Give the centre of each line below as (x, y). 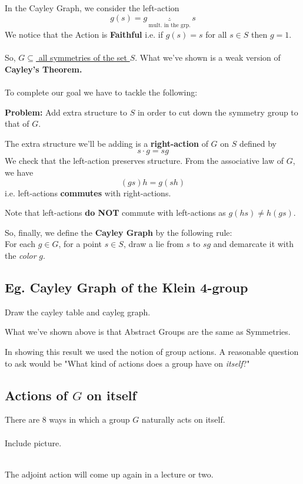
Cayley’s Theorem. (44, 69)
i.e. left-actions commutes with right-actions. (88, 192)
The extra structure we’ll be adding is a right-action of (106, 143)
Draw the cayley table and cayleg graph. (78, 312)
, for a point (80, 244)
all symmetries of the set (83, 57)
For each (20, 244)
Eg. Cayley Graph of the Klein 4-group (126, 287)
